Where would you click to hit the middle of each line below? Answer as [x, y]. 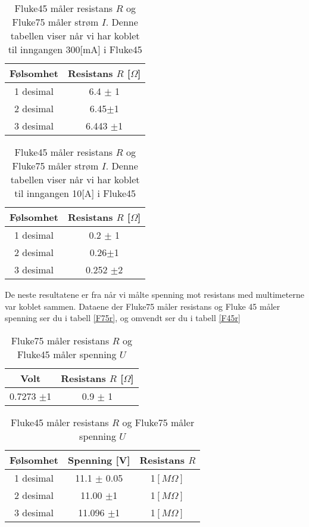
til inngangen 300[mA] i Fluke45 [75, 49]
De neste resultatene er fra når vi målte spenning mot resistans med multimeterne [154, 294]
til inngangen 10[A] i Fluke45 [75, 193]
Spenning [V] [99, 460]
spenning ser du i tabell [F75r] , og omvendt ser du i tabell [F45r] [123, 318]
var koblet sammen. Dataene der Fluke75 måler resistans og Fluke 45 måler [143, 306]
